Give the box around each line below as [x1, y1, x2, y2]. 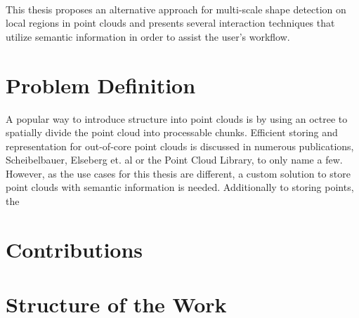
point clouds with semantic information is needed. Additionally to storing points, [6, 180, 354, 194]
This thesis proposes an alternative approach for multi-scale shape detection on [6, 1, 346, 16]
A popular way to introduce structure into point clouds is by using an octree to [6, 111, 348, 126]
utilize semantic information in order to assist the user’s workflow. [6, 29, 290, 44]
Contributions [6, 234, 143, 263]
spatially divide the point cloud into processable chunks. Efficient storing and [6, 125, 338, 140]
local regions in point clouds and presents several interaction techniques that [6, 15, 335, 30]
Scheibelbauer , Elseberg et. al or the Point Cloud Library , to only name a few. [6, 152, 343, 167]
